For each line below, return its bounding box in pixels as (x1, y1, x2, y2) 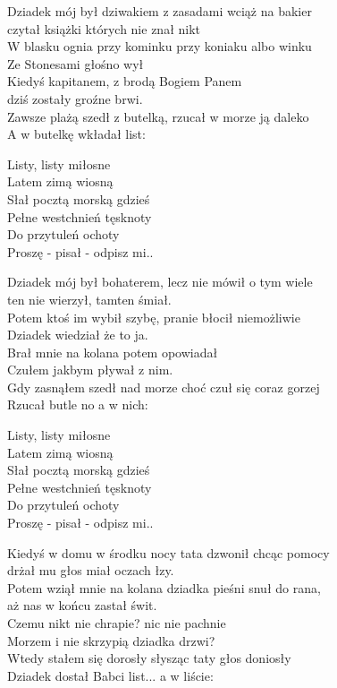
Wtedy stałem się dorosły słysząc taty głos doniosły (7, 649, 291, 667)
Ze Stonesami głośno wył (7, 54, 144, 73)
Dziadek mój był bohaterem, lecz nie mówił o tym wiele (7, 272, 313, 291)
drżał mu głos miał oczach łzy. (7, 561, 174, 580)
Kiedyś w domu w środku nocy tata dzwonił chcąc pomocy (7, 543, 330, 562)
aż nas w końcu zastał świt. (7, 596, 157, 615)
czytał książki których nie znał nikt (7, 19, 201, 38)
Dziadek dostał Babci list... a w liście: (7, 666, 214, 684)
